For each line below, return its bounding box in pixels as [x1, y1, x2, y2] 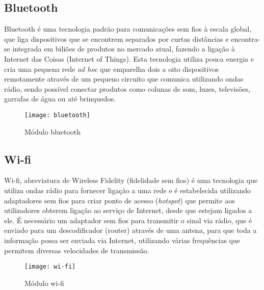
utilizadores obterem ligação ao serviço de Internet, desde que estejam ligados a [4, 205, 252, 216]
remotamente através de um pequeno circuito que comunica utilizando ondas [4, 73, 244, 84]
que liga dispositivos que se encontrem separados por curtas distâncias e [4, 33, 229, 44]
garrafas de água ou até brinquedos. [4, 93, 116, 104]
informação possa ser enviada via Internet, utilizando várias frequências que [4, 234, 240, 245]
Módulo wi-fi [24, 277, 64, 288]
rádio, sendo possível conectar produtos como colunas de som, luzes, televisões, [4, 83, 250, 94]
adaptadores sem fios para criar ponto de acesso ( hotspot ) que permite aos [4, 195, 235, 205]
